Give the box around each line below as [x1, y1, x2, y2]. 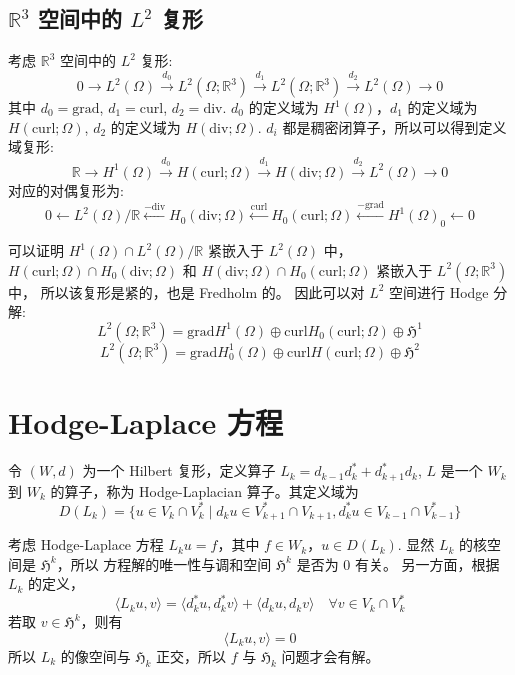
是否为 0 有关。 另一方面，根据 [296, 553, 500, 574]
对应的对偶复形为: [8, 179, 124, 200]
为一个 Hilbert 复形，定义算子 [82, 460, 276, 481]
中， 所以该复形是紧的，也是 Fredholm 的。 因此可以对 [8, 281, 365, 302]
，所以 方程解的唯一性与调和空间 [56, 553, 272, 574]
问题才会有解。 [281, 645, 380, 666]
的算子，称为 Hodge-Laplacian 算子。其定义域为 [50, 480, 359, 501]
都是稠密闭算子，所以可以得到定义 [282, 116, 507, 137]
